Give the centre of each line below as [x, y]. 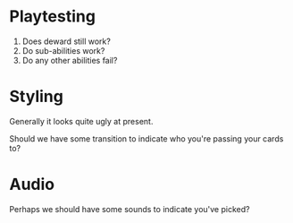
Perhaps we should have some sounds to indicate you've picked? [130, 209]
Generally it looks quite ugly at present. [81, 121]
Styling [37, 97]
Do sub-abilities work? [63, 50]
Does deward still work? [67, 41]
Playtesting [53, 17]
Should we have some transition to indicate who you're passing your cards [146, 138]
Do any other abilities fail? [70, 60]
